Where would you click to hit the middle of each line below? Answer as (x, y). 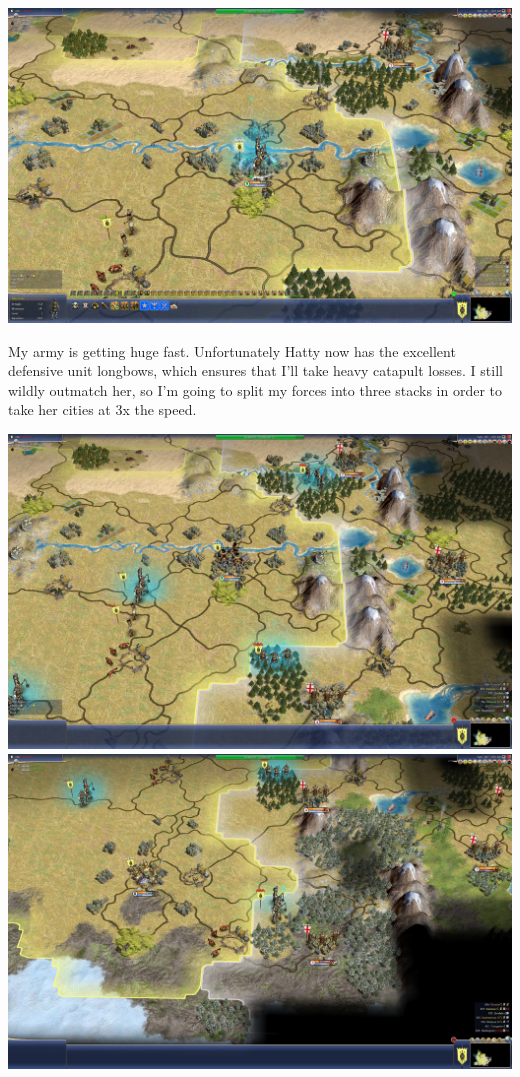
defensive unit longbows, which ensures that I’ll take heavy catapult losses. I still (255, 370)
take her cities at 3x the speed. (102, 409)
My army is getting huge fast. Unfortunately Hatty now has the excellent (232, 350)
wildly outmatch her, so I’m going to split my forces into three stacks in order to (255, 389)
